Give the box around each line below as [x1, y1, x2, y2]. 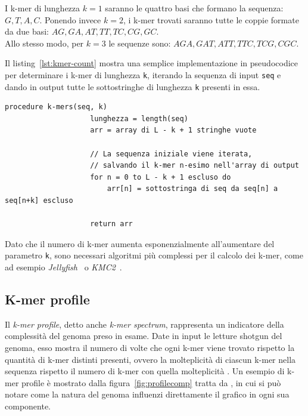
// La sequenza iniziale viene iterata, [90, 149, 253, 158]
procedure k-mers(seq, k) [5, 103, 107, 112]
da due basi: [5, 25, 49, 38]
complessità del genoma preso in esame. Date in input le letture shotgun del [5, 329, 282, 342]
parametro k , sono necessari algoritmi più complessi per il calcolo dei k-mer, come [5, 249, 303, 261]
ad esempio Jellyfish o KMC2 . [5, 261, 122, 273]
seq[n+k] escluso [5, 196, 73, 205]
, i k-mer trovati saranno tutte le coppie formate [123, 13, 299, 26]
